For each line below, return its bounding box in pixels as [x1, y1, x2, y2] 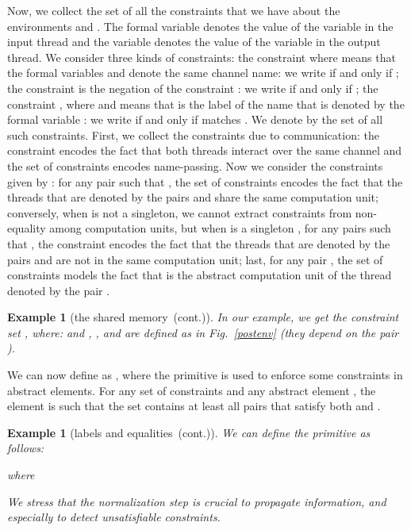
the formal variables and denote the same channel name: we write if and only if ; [7, 64, 399, 81]
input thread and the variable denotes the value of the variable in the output [7, 33, 381, 50]
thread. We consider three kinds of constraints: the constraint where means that [7, 48, 396, 65]
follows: [7, 440, 44, 456]
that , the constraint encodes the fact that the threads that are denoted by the [7, 235, 390, 252]
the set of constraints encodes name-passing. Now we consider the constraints [7, 157, 383, 174]
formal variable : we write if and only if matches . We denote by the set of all [7, 111, 383, 128]
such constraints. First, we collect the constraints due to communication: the [7, 126, 379, 143]
